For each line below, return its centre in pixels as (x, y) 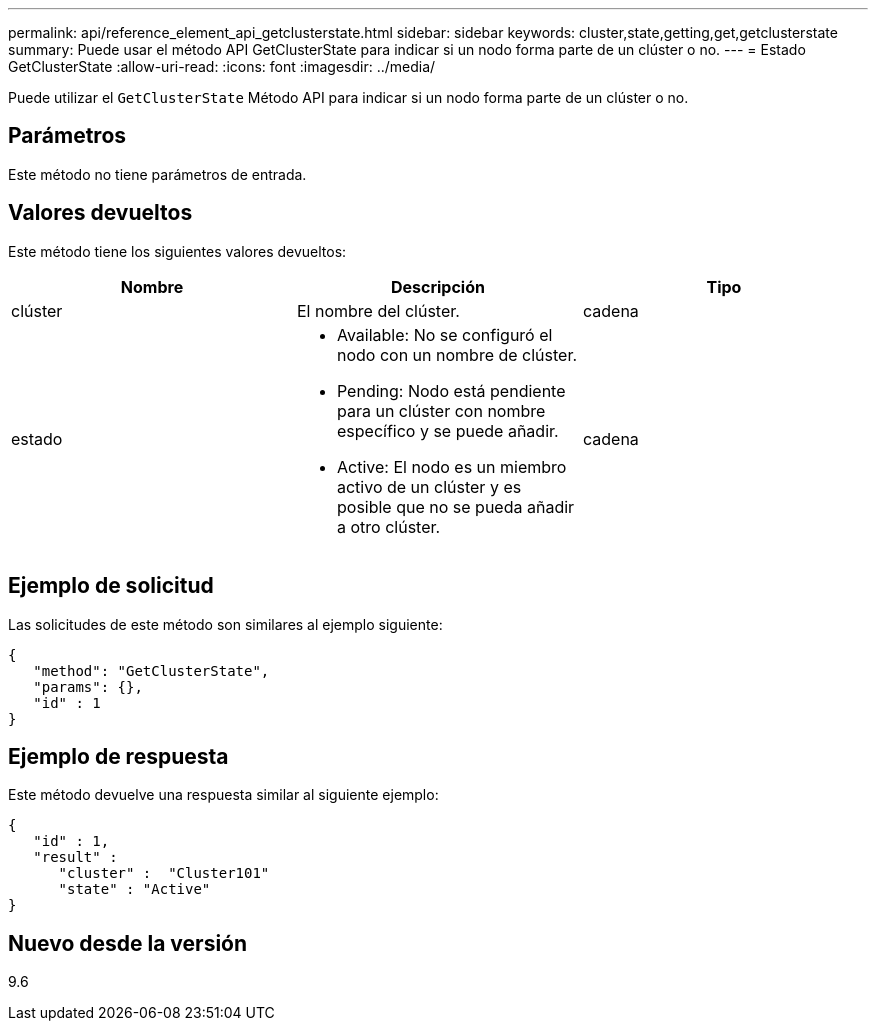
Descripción (437, 286)
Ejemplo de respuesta (118, 756)
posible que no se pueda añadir (455, 506)
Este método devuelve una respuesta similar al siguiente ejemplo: (223, 795)
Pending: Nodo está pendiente (451, 390)
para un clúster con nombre (441, 410)
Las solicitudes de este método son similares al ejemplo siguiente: (225, 624)
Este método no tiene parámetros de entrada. (157, 174)
